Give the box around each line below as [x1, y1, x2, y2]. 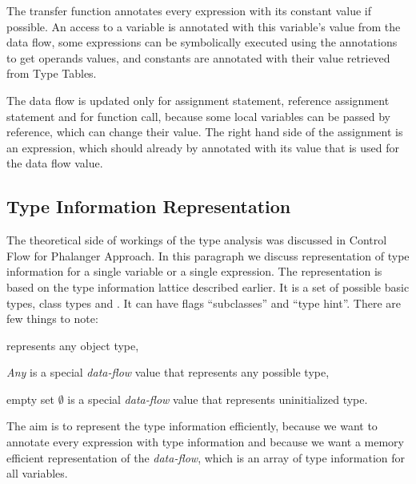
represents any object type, [6, 337, 139, 353]
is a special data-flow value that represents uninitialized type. [67, 390, 368, 407]
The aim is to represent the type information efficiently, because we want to [6, 417, 378, 434]
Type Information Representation [6, 194, 291, 219]
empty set [6, 390, 54, 407]
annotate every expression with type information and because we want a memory [6, 434, 404, 450]
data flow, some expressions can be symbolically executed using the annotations [6, 34, 398, 50]
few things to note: [6, 310, 98, 327]
